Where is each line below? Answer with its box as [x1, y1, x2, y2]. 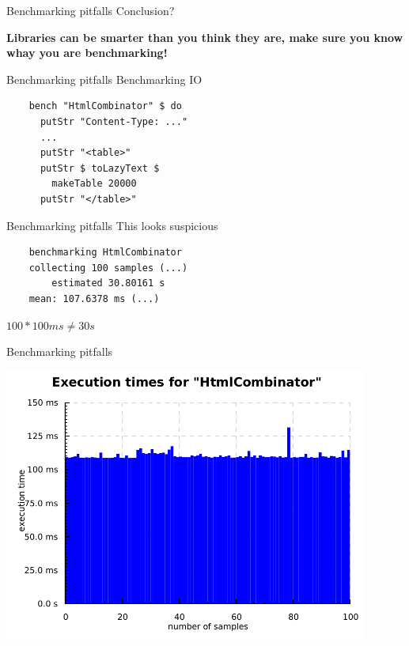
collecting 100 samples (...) [28, 262, 188, 274]
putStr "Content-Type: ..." [40, 115, 188, 127]
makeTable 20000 [51, 178, 137, 190]
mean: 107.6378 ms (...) [28, 293, 160, 304]
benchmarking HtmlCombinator [28, 247, 182, 259]
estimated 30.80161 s [51, 278, 165, 289]
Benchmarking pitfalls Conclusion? [6, 2, 175, 18]
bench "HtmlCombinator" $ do [28, 100, 182, 112]
